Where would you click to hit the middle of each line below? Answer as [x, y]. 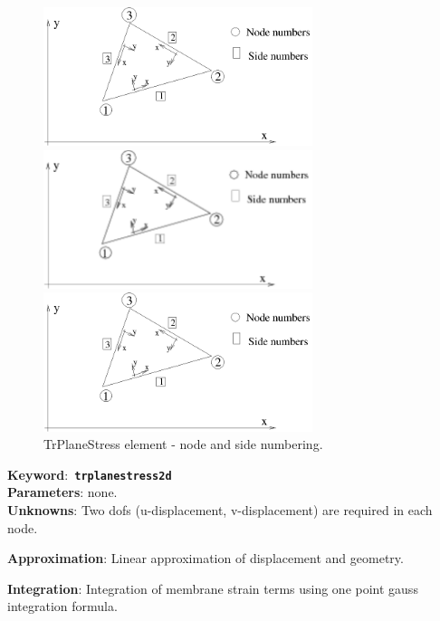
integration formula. [62, 606]
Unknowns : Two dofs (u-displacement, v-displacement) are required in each [220, 510]
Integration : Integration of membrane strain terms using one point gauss [213, 588]
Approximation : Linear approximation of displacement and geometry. [206, 558]
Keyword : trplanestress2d [90, 474]
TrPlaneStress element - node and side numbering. [183, 444]
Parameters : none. [62, 492]
